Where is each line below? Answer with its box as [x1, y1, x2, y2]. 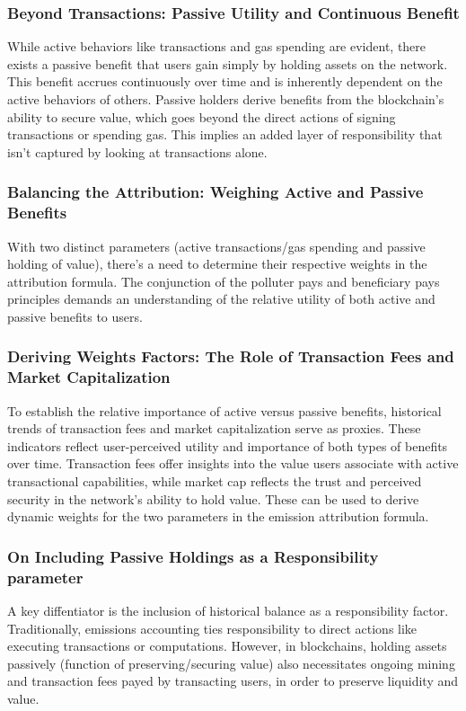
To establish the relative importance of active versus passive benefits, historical [7, 401, 442, 420]
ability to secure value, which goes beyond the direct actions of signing [7, 107, 396, 126]
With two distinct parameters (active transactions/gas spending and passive [7, 236, 426, 255]
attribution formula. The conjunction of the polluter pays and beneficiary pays [7, 271, 440, 290]
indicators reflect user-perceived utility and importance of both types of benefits [7, 436, 448, 455]
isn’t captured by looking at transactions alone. [7, 142, 268, 161]
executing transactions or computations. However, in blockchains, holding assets [7, 636, 447, 655]
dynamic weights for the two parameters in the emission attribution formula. [7, 507, 429, 526]
